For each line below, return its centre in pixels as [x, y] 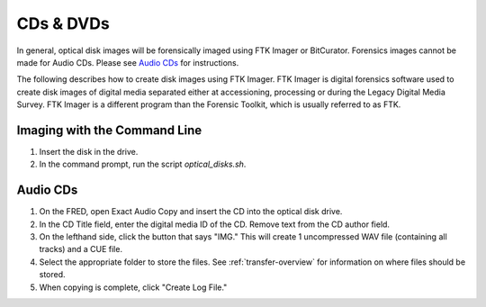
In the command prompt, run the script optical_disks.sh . [143, 164]
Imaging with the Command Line [109, 130]
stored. [53, 275]
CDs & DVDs [63, 23]
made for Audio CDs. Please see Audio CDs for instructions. [128, 62]
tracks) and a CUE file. [81, 249]
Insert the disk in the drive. [89, 152]
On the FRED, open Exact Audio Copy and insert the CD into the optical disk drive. [191, 212]
